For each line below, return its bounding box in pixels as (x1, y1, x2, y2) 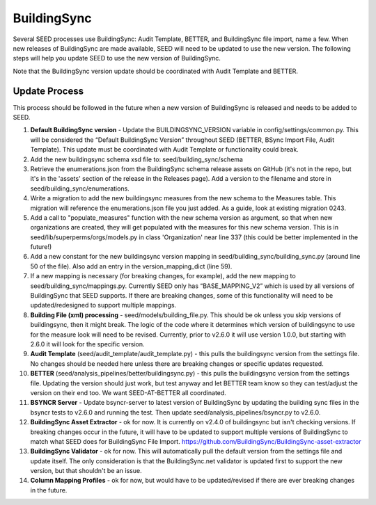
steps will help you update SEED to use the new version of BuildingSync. (13, 54, 221, 63)
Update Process (13, 85, 84, 97)
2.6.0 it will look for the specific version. (30, 340, 146, 348)
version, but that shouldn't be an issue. (30, 467, 142, 475)
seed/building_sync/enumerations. (30, 184, 130, 193)
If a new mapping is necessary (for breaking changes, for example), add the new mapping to (30, 272, 296, 280)
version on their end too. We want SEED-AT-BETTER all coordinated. (30, 388, 226, 396)
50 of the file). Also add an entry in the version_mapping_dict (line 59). (30, 262, 233, 271)
